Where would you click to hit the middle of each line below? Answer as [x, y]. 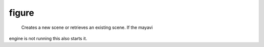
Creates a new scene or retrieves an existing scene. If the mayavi [87, 27]
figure [22, 13]
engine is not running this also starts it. [48, 38]
